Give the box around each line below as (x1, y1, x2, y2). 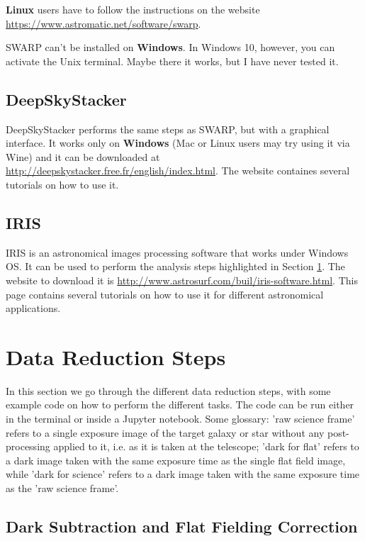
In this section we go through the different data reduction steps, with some (6, 383, 331, 398)
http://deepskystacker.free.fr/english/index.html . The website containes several (6, 163, 350, 178)
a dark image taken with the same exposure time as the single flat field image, (6, 452, 346, 467)
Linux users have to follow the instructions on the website (6, 2, 260, 16)
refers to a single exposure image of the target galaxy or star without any (6, 425, 325, 440)
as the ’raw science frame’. (6, 481, 119, 495)
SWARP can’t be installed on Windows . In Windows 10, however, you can (6, 40, 335, 55)
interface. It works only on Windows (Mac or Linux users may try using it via (6, 135, 350, 150)
